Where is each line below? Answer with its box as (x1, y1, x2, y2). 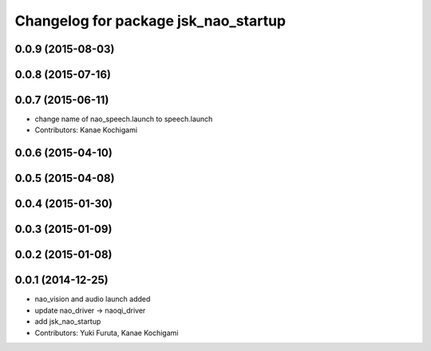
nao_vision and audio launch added (34, 294, 151, 304)
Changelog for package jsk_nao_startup (14, 12, 287, 30)
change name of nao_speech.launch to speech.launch (34, 114, 213, 124)
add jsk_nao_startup (34, 317, 101, 326)
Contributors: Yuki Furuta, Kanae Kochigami (34, 328, 179, 337)
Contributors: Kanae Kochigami (34, 125, 138, 135)
